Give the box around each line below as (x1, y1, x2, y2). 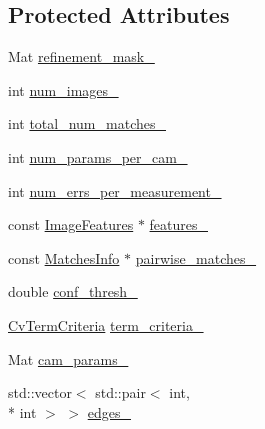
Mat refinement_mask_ (8, 46, 155, 67)
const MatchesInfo (8, 247, 120, 268)
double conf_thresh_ (8, 281, 138, 302)
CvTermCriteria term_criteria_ (8, 314, 204, 335)
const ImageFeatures (8, 214, 134, 235)
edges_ (87, 401, 131, 422)
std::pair (95, 382, 146, 403)
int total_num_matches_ (8, 113, 166, 134)
